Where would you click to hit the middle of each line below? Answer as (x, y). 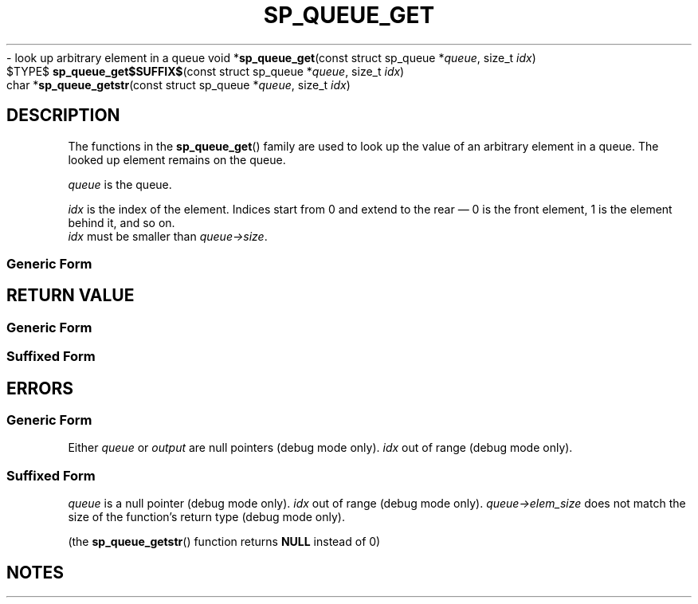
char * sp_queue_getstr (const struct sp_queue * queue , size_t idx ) (178, 84)
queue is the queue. (120, 184)
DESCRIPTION (63, 116)
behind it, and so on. (122, 222)
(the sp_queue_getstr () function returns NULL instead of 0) (224, 542)
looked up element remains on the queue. (177, 159)
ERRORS (40, 388)
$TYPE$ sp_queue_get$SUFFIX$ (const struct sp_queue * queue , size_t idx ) (206, 71)
